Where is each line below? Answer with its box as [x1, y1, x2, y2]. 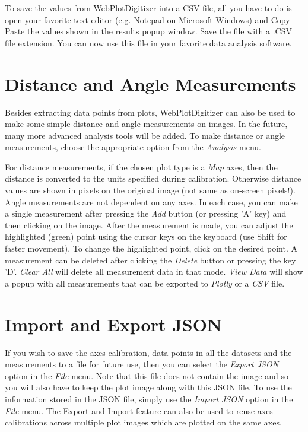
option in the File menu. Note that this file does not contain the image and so [5, 369, 288, 382]
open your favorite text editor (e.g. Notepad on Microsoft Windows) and [5, 13, 269, 26]
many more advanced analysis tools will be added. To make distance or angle [5, 129, 285, 141]
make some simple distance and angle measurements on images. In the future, [5, 117, 288, 130]
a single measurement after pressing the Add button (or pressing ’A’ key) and [5, 207, 287, 220]
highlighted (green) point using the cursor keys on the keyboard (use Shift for [5, 230, 287, 243]
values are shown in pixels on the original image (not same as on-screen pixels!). [5, 184, 296, 196]
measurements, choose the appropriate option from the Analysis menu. [5, 141, 261, 153]
